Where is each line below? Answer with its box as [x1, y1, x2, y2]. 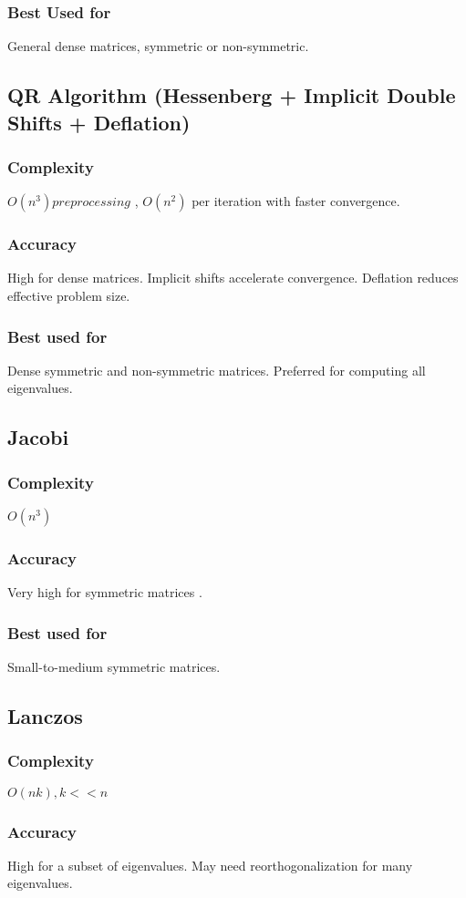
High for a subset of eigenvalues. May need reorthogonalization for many [7, 855, 413, 874]
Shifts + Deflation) [7, 108, 191, 136]
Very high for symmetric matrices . [7, 583, 202, 602]
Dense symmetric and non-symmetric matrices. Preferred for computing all [7, 360, 426, 379]
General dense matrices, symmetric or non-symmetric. [7, 36, 309, 56]
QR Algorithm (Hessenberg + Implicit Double [7, 81, 456, 109]
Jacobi [7, 423, 69, 451]
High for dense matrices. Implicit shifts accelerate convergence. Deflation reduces [7, 268, 459, 287]
